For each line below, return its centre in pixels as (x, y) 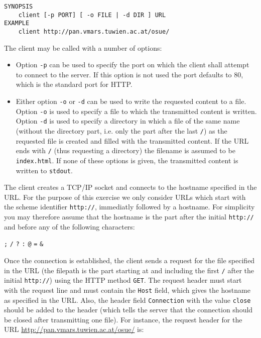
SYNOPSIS (19, 7)
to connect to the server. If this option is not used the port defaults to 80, (129, 74)
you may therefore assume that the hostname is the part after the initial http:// (129, 217)
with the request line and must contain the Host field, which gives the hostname (127, 290)
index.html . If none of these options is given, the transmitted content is (127, 160)
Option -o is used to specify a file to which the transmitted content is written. (136, 111)
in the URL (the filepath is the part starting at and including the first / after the (129, 270)
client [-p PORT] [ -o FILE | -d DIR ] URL (92, 15)
